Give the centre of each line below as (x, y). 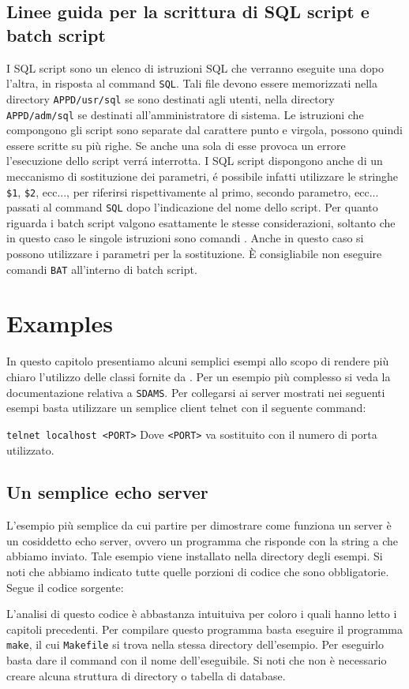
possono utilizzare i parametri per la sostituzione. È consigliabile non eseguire (194, 254)
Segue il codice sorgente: (65, 587)
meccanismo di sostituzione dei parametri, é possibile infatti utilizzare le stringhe (203, 176)
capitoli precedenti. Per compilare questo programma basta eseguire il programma (204, 629)
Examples (60, 323)
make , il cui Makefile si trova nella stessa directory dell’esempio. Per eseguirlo (195, 644)
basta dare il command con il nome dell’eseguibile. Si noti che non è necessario (197, 660)
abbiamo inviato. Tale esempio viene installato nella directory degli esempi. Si (195, 556)
